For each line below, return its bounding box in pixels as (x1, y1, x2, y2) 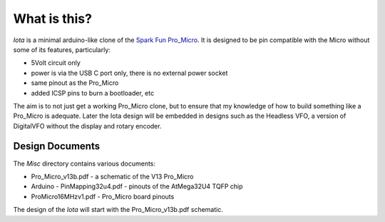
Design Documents (13, 140, 100, 153)
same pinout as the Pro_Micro (31, 79, 119, 87)
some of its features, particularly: (13, 45, 111, 54)
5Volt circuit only (31, 59, 81, 67)
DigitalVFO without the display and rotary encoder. (13, 121, 162, 130)
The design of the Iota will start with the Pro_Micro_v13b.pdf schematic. (13, 206, 224, 214)
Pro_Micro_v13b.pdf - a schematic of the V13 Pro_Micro (31, 172, 194, 181)
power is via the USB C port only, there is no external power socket (31, 69, 228, 77)
